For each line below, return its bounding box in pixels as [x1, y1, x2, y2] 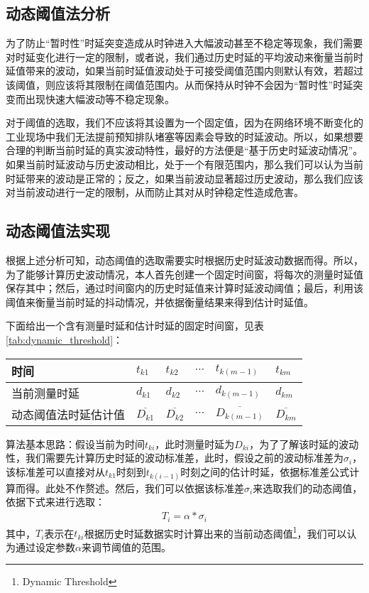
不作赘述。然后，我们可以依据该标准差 [65, 480, 244, 495]
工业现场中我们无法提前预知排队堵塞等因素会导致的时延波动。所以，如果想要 [6, 129, 363, 143]
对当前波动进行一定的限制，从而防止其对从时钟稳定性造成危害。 [6, 185, 304, 200]
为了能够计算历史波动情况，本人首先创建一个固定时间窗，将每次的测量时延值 [6, 266, 363, 281]
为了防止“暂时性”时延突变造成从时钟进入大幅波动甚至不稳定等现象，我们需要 [6, 36, 363, 50]
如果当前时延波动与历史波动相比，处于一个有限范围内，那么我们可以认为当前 [6, 156, 363, 171]
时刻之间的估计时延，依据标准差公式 [180, 464, 350, 479]
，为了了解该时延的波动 [249, 436, 359, 451]
